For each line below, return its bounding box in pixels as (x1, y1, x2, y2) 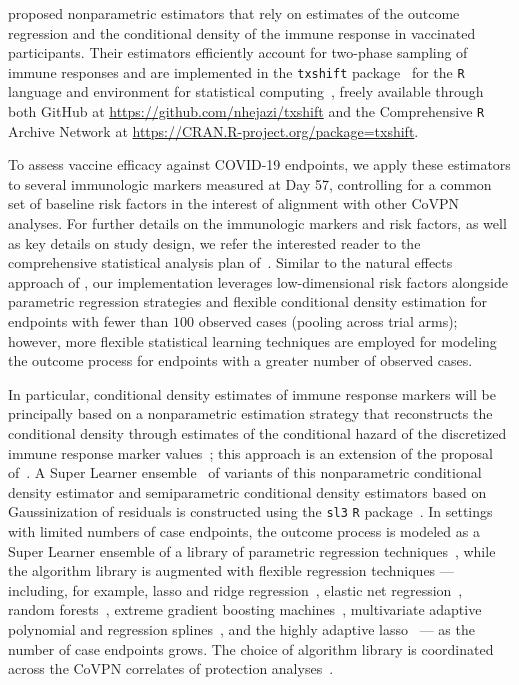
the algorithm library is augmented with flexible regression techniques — (8, 560, 454, 581)
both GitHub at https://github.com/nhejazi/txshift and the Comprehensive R (8, 101, 485, 122)
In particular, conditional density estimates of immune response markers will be (8, 383, 496, 404)
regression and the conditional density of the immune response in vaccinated (8, 22, 476, 43)
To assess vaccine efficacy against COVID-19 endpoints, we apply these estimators (8, 154, 511, 175)
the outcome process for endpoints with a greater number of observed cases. (8, 350, 473, 371)
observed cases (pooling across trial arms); (198, 311, 458, 332)
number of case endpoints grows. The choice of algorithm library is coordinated (8, 638, 494, 659)
